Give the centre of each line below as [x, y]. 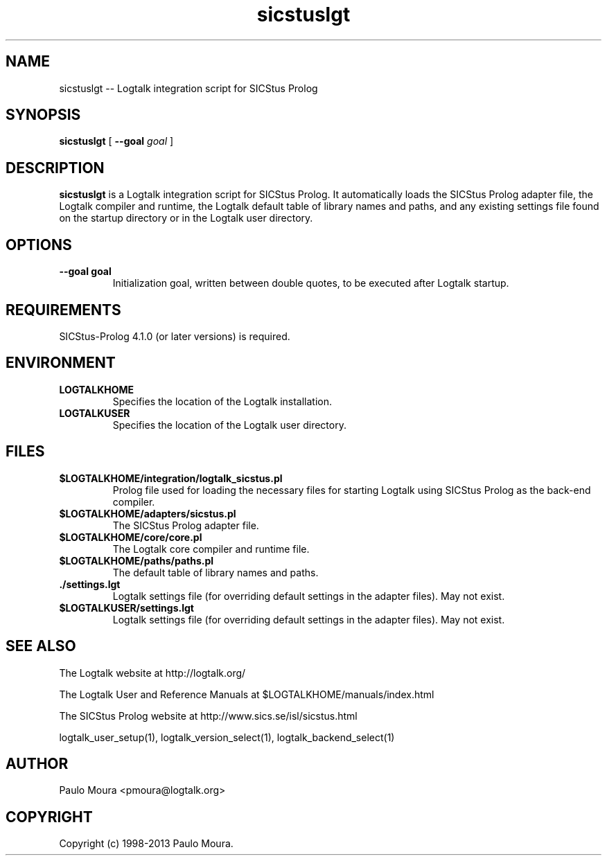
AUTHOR [37, 763]
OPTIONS [39, 245]
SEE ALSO [41, 646]
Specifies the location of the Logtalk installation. [222, 401]
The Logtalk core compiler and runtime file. [211, 549]
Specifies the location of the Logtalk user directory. [229, 425]
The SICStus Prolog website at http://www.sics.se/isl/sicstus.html [208, 716]
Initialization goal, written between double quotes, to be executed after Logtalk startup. [311, 283]
